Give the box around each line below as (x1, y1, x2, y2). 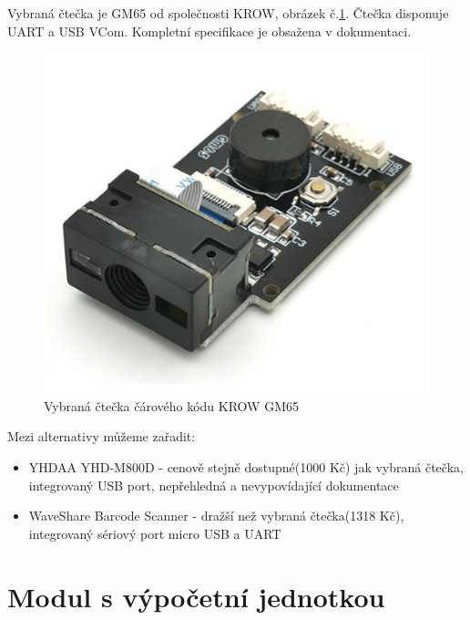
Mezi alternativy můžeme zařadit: (7, 427, 196, 446)
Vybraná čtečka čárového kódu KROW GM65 (44, 396, 299, 415)
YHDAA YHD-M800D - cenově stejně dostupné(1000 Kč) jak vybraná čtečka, (28, 458, 464, 477)
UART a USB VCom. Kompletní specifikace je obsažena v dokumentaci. (7, 21, 412, 40)
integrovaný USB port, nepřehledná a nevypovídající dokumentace (28, 475, 399, 494)
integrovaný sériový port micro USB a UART (28, 523, 281, 542)
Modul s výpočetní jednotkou (7, 577, 385, 615)
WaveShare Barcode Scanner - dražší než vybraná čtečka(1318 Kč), (28, 506, 404, 525)
